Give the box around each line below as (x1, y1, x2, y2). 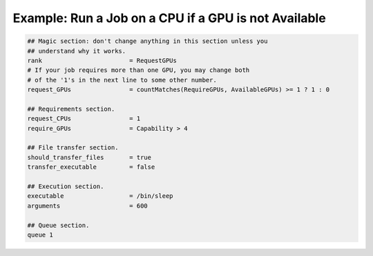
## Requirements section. (27, 104, 115, 113)
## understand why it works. (27, 47, 126, 55)
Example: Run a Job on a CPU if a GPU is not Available (12, 10, 326, 26)
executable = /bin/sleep (27, 192, 173, 200)
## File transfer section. (27, 144, 119, 152)
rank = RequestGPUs (27, 56, 178, 64)
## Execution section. (27, 183, 104, 190)
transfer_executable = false (27, 163, 155, 171)
